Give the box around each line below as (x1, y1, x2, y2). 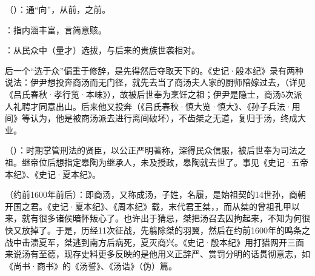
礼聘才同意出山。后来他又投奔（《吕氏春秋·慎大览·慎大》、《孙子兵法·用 (13, 99, 300, 112)
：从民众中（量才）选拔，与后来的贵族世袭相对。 (5, 44, 200, 56)
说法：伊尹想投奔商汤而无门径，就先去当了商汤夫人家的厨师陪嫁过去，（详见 (5, 76, 306, 89)
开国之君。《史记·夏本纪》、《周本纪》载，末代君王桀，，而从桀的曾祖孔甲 (5, 200, 291, 212)
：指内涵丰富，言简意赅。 (5, 23, 107, 36)
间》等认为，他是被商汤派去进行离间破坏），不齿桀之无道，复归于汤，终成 (5, 112, 297, 124)
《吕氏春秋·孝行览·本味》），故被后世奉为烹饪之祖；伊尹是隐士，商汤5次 (5, 87, 294, 100)
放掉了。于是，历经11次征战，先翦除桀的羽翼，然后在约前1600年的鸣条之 (21, 223, 310, 236)
